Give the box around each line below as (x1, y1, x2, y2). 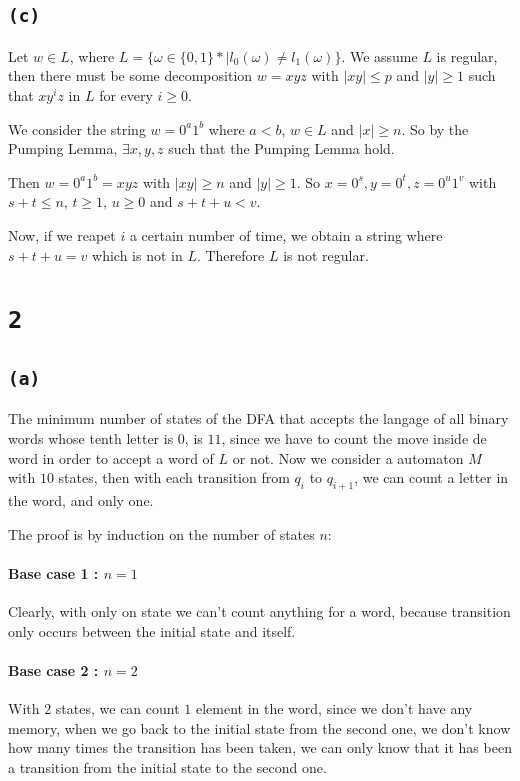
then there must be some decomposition (8, 65, 253, 86)
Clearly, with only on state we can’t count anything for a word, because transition (8, 600, 511, 621)
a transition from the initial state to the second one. (8, 756, 327, 777)
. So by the (401, 118, 469, 139)
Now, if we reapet (8, 224, 116, 245)
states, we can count (55, 697, 180, 718)
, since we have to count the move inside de (221, 428, 487, 448)
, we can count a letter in (354, 467, 509, 488)
